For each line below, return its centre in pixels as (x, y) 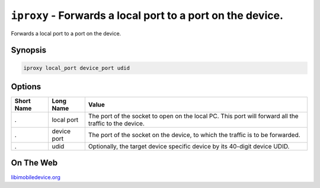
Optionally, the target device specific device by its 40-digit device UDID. (189, 147)
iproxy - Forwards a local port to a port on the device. (147, 15)
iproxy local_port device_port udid (77, 68)
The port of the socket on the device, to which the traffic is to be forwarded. (194, 135)
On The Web (34, 163)
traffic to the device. (116, 124)
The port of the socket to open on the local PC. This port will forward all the (193, 116)
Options (26, 87)
